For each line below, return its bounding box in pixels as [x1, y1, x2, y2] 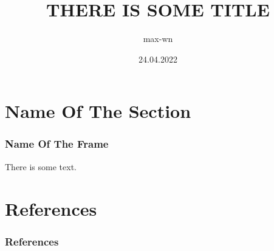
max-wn [143, 32, 173, 45]
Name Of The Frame [5, 136, 109, 151]
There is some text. [5, 160, 77, 173]
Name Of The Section [5, 98, 191, 123]
